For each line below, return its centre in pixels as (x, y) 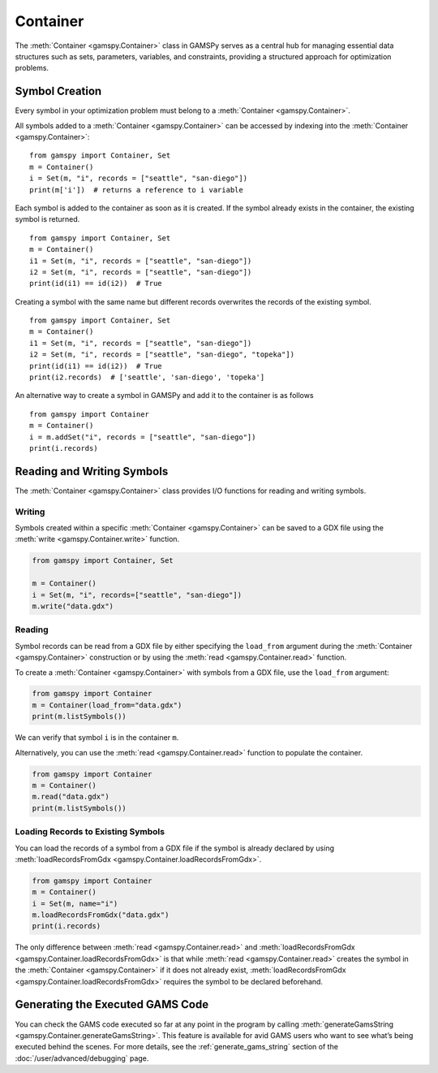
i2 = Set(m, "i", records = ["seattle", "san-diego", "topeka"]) (162, 355)
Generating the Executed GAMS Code (112, 1004)
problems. (32, 68)
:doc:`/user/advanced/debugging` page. (82, 1058)
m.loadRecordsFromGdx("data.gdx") (101, 915)
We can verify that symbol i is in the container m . (97, 738)
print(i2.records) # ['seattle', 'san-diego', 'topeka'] (147, 377)
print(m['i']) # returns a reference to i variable (136, 190)
